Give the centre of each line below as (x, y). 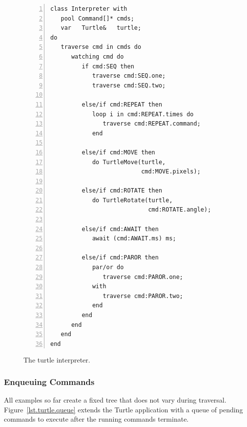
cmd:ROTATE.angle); (180, 210)
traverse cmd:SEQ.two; (129, 85)
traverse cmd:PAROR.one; (143, 277)
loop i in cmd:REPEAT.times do (143, 114)
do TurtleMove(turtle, (129, 162)
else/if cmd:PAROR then (120, 258)
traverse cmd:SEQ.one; (129, 76)
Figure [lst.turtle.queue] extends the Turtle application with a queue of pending (123, 409)
